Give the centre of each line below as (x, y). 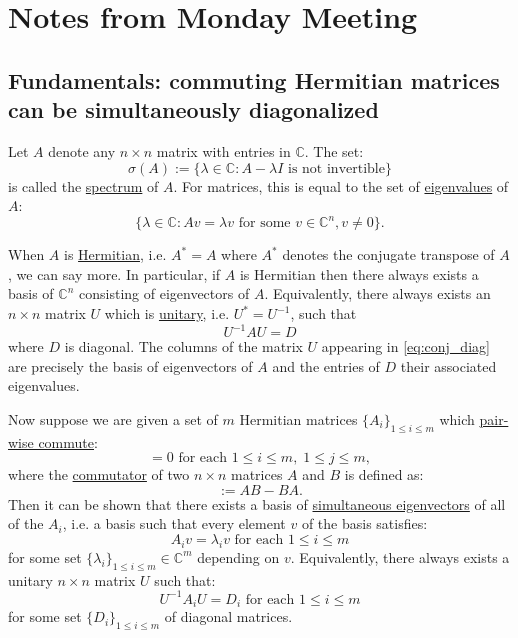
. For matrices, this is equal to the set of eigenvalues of (341, 185)
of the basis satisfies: (364, 523)
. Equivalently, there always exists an (377, 293)
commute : (68, 441)
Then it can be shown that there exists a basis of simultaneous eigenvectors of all (257, 503)
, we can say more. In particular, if (114, 273)
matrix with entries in (223, 150)
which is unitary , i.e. (167, 313)
